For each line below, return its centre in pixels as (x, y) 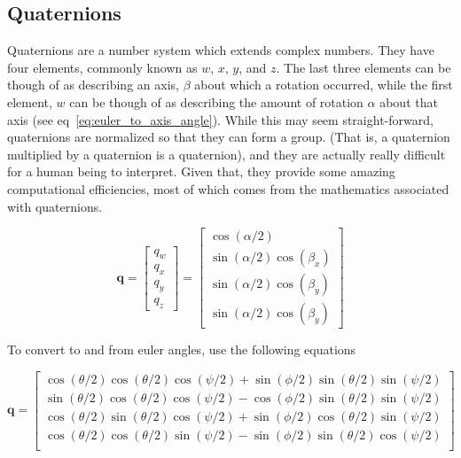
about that (409, 101)
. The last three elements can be (363, 67)
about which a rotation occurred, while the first (324, 85)
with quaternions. (55, 206)
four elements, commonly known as (102, 67)
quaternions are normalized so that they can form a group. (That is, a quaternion (229, 137)
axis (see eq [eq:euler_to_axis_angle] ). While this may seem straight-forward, (220, 119)
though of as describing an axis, (93, 85)
